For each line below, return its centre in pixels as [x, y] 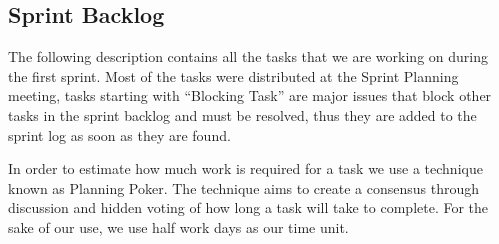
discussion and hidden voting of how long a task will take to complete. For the [248, 207]
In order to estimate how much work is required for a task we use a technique [245, 168]
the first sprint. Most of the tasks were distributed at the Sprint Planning [233, 75]
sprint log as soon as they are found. [119, 134]
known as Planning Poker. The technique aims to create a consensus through [244, 187]
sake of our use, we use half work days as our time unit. [178, 226]
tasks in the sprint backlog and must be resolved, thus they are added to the [242, 114]
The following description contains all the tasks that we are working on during [248, 56]
